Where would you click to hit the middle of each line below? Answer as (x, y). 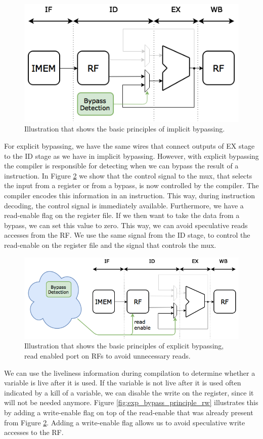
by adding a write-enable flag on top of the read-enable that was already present (129, 412)
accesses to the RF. (34, 432)
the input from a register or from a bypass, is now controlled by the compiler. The (131, 185)
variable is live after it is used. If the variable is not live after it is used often (123, 383)
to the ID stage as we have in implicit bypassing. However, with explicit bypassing (131, 156)
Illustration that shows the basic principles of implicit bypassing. (125, 129)
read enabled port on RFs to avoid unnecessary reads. (107, 356)
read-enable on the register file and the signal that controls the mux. (110, 245)
